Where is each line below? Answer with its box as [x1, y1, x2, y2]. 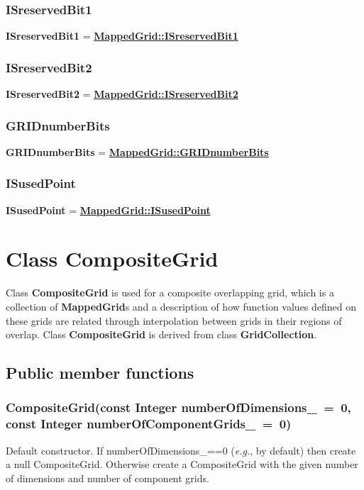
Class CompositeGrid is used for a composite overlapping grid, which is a [6, 285, 334, 300]
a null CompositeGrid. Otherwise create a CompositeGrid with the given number [6, 457, 358, 472]
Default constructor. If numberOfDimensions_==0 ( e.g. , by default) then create [6, 442, 356, 457]
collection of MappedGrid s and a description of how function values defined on [6, 299, 357, 313]
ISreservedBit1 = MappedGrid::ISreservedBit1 [6, 28, 238, 43]
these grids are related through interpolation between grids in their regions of [6, 313, 342, 328]
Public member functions [6, 362, 194, 384]
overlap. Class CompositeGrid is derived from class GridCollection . [6, 327, 317, 342]
